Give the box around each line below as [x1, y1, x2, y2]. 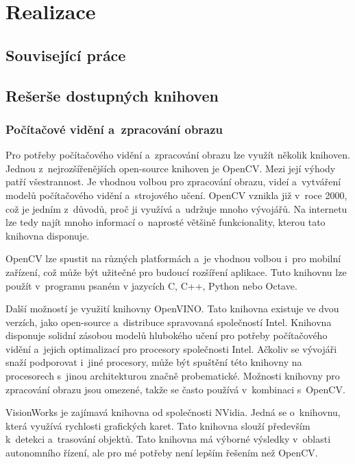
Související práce [5, 44, 126, 65]
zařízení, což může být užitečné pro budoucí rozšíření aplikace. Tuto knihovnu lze [5, 264, 347, 279]
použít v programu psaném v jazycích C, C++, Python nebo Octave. [5, 278, 297, 292]
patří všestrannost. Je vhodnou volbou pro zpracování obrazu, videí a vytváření [5, 174, 341, 189]
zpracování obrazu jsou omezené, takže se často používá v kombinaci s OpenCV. [5, 382, 345, 396]
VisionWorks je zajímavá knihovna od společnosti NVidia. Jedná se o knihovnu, [5, 405, 341, 419]
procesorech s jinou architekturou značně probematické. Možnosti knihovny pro [5, 369, 340, 383]
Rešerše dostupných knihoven [5, 84, 219, 106]
